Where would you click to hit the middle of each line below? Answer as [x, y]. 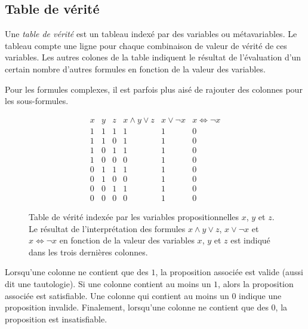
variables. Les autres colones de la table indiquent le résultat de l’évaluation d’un [153, 57]
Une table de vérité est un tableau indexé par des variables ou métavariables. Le [151, 34]
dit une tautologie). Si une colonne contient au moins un [108, 284]
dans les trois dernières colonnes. [88, 252]
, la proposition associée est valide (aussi [229, 272]
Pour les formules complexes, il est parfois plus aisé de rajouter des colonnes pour [154, 89]
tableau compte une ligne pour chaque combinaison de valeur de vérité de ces [146, 45]
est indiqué [250, 240]
